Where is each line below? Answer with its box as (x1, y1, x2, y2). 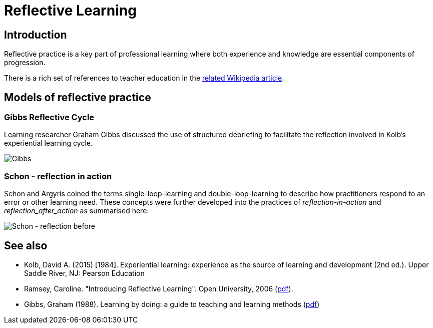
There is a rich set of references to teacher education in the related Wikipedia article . (4, 74, 284, 83)
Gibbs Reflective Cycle (4, 112, 95, 123)
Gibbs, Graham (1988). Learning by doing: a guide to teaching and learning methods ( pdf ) (24, 299, 320, 308)
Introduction (4, 28, 67, 41)
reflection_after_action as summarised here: (4, 206, 149, 215)
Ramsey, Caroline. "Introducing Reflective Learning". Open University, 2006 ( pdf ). (24, 284, 293, 293)
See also (4, 239, 48, 252)
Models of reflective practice (4, 91, 151, 104)
